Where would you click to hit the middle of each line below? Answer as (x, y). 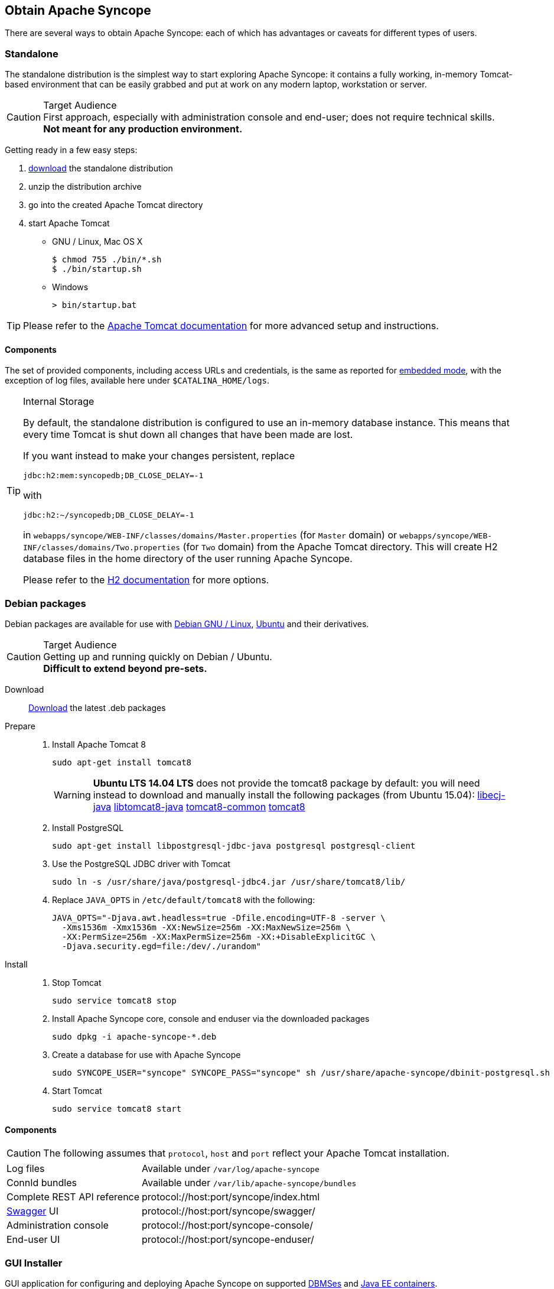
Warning (72, 795)
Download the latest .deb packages (97, 708)
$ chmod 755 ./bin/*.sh (107, 260)
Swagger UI (33, 1211)
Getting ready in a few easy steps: (71, 150)
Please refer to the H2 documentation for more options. (146, 580)
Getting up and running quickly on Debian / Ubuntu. (158, 657)
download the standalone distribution (101, 168)
